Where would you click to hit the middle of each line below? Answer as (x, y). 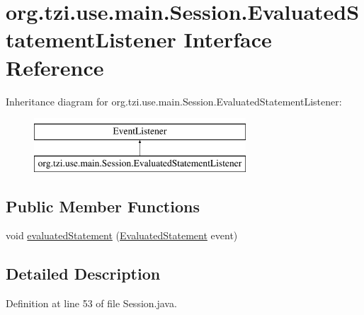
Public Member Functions (103, 206)
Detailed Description (83, 274)
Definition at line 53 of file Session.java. (91, 303)
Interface (228, 39)
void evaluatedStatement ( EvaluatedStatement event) (122, 235)
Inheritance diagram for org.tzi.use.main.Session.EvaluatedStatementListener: (174, 101)
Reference (55, 67)
